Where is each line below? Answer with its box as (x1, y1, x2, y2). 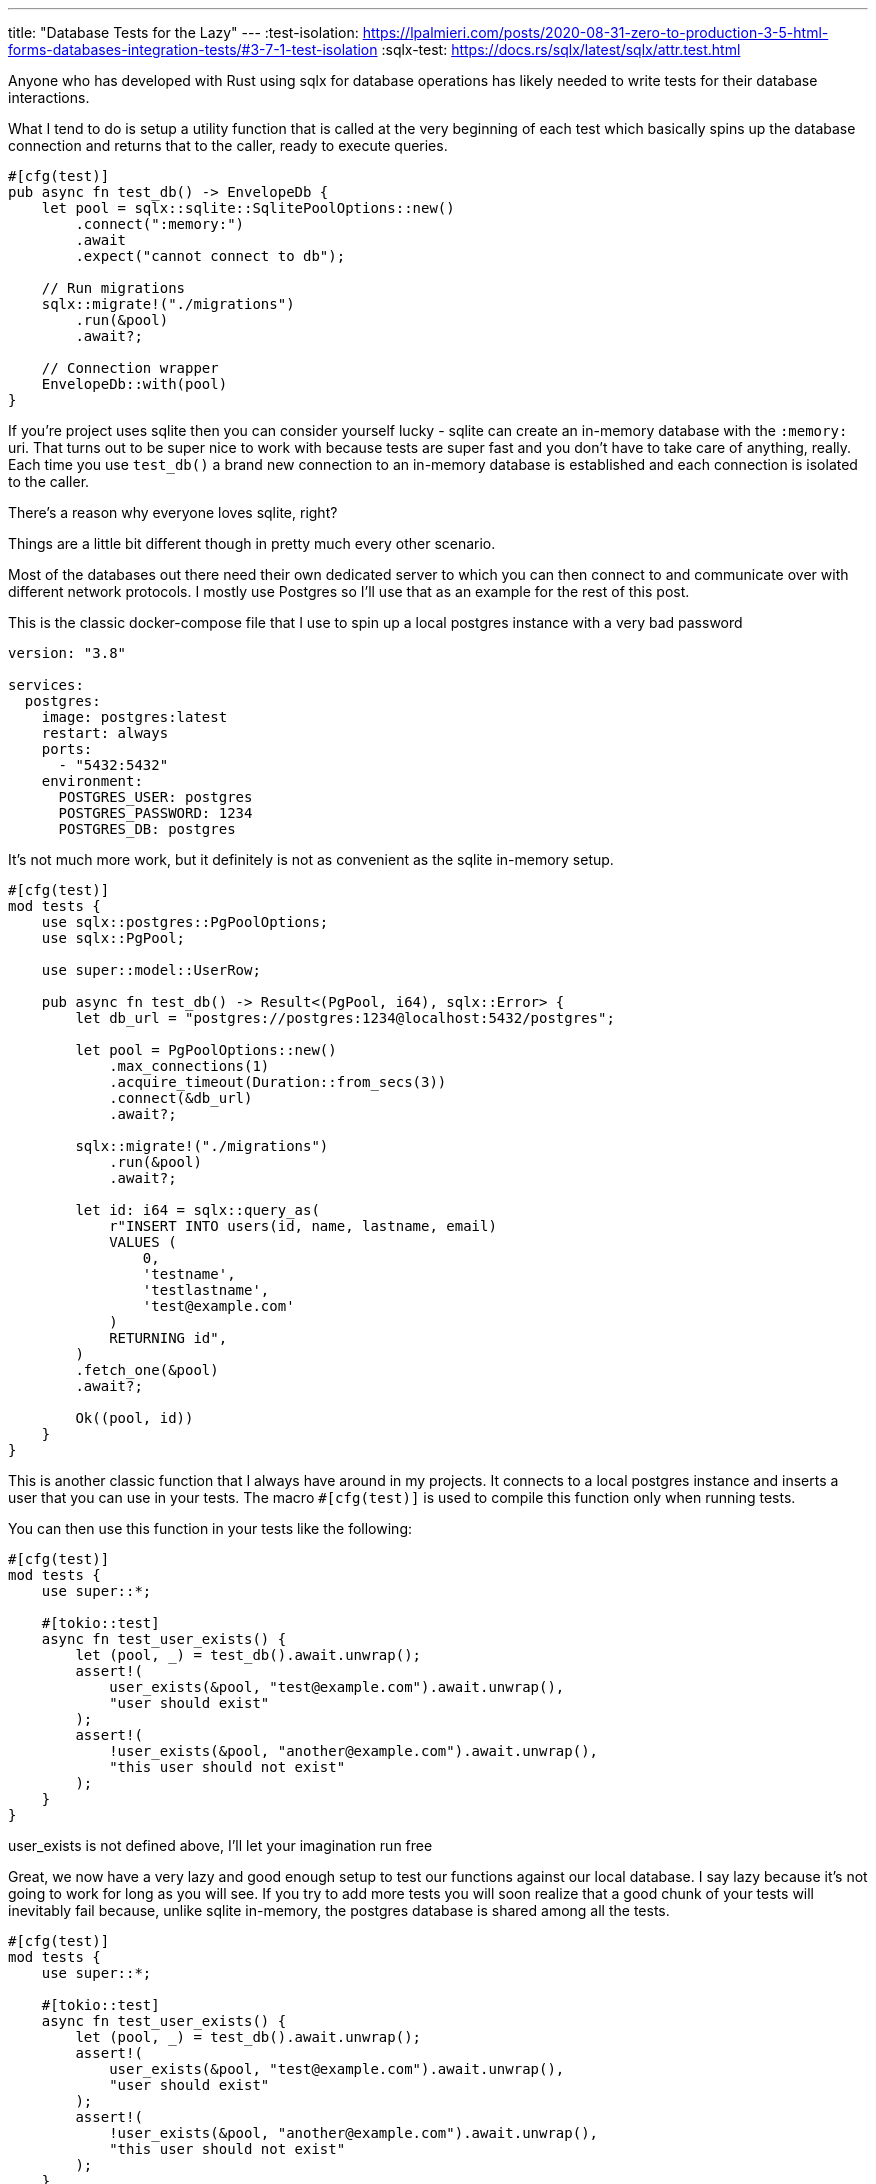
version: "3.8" (8, 645, 127, 661)
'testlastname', (142, 1282, 270, 1298)
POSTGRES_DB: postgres (58, 821, 236, 837)
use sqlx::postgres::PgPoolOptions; (41, 914, 329, 930)
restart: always (41, 725, 169, 741)
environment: (41, 773, 143, 789)
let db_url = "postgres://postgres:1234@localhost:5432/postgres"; (75, 1010, 615, 1026)
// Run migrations (41, 280, 186, 296)
